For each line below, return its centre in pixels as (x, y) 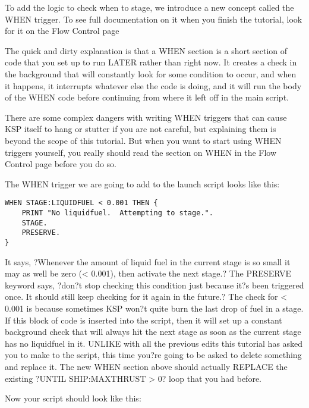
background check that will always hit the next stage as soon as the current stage (153, 332)
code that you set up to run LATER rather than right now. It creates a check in (151, 62)
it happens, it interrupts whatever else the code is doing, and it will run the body (153, 85)
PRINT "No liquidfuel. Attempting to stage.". (117, 213)
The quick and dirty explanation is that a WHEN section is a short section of (146, 50)
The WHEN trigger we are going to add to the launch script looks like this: (142, 183)
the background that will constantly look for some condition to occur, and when (151, 73)
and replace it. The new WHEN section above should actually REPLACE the (146, 366)
